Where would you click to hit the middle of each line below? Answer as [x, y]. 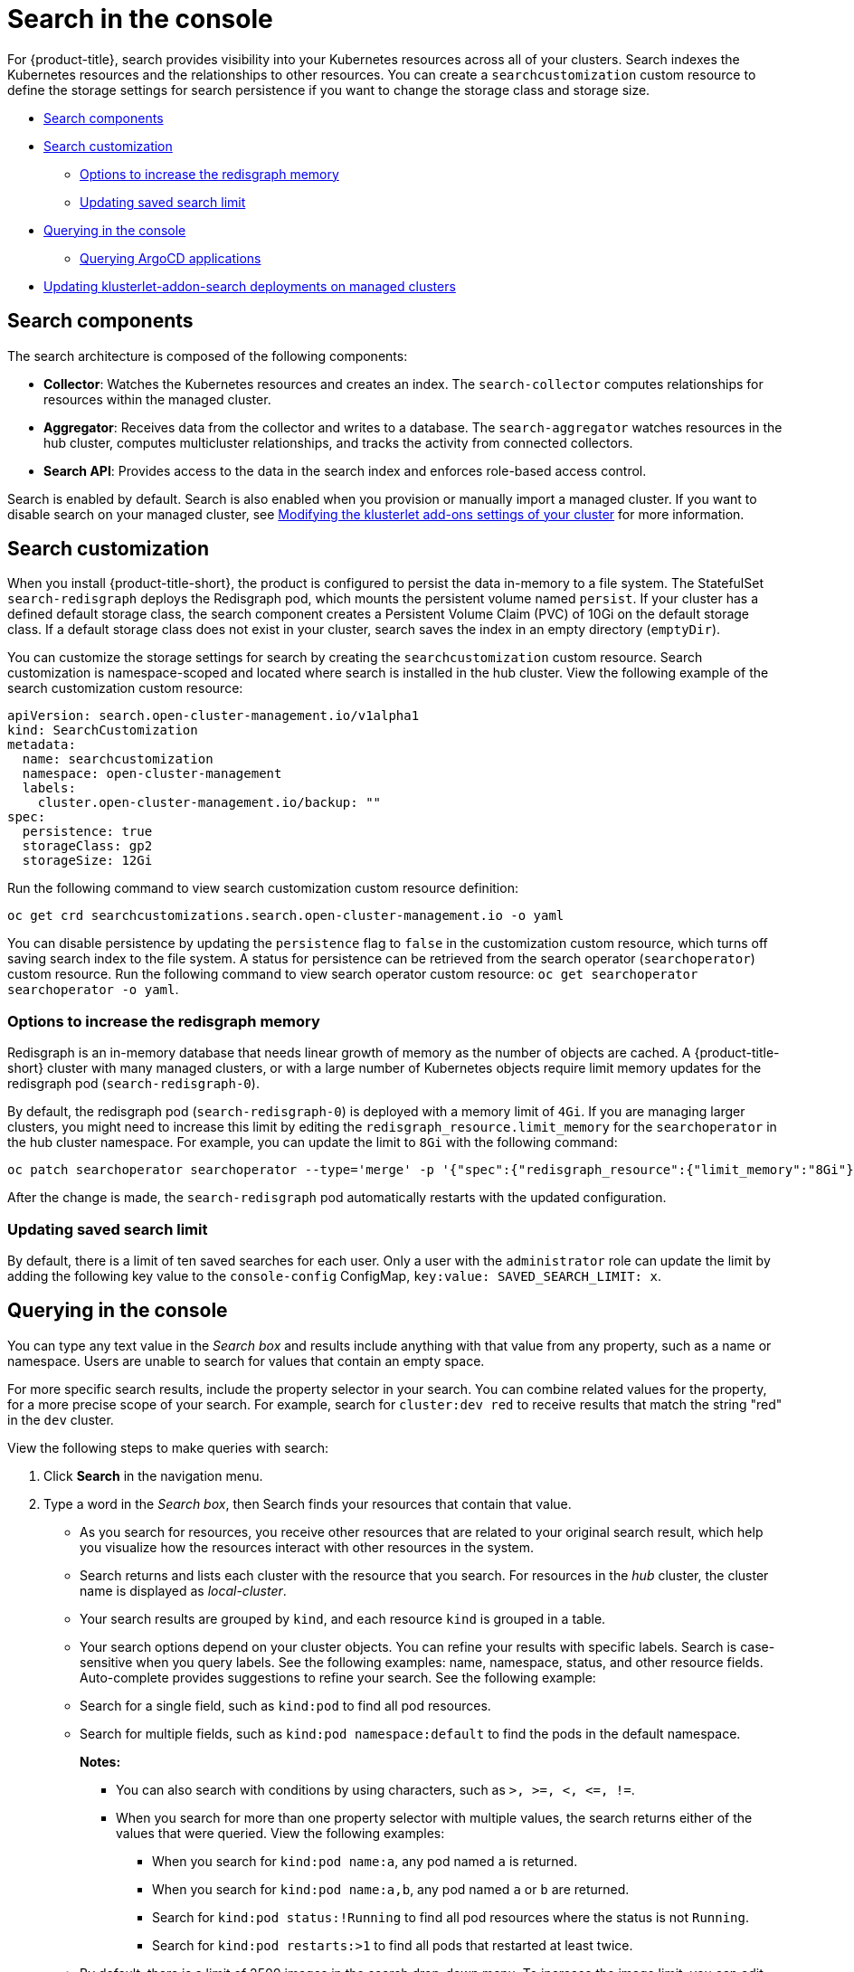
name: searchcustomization [118, 759]
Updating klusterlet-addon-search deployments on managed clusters [250, 286]
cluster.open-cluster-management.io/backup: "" [209, 803]
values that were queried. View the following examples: [280, 1833]
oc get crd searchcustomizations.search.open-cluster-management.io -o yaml [286, 916]
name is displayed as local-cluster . [183, 1590]
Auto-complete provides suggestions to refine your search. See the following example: [338, 1677]
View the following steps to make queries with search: [168, 1447]
